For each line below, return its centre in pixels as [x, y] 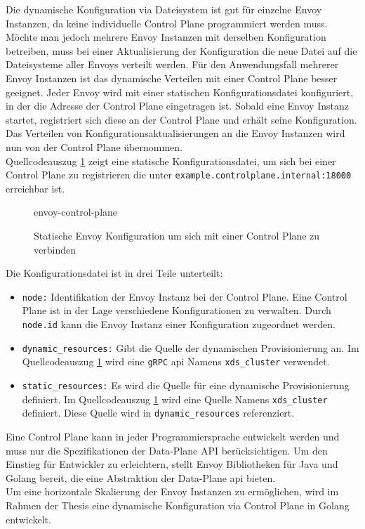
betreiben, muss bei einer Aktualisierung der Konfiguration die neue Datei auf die [181, 50]
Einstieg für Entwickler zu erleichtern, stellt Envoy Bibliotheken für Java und [172, 464]
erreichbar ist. [35, 188]
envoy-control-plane [76, 212]
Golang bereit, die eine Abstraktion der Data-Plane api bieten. [141, 477]
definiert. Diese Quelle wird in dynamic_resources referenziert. [158, 413]
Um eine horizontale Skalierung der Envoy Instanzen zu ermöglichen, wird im [172, 491]
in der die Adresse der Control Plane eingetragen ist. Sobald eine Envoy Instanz [177, 106]
